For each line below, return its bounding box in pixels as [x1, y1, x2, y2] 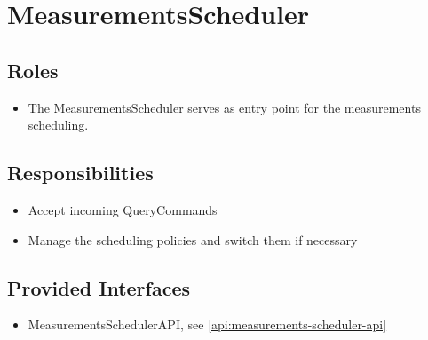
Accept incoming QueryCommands [28, 200, 218, 218]
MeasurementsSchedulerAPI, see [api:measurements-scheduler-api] [28, 315, 387, 334]
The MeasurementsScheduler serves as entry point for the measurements [28, 98, 421, 116]
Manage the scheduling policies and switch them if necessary [28, 230, 358, 249]
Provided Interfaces [7, 273, 191, 301]
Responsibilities [7, 159, 154, 186]
